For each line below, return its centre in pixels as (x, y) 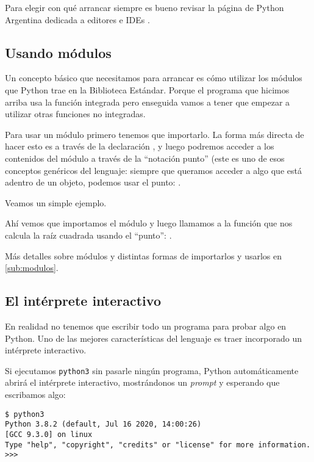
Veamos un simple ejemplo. (56, 202)
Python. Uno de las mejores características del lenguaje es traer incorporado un (153, 338)
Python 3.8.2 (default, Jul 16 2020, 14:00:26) (103, 424)
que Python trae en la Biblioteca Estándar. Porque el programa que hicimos (147, 89)
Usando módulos (58, 52)
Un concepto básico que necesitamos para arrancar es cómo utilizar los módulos (154, 78)
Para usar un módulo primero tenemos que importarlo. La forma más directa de (155, 134)
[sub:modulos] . (32, 268)
